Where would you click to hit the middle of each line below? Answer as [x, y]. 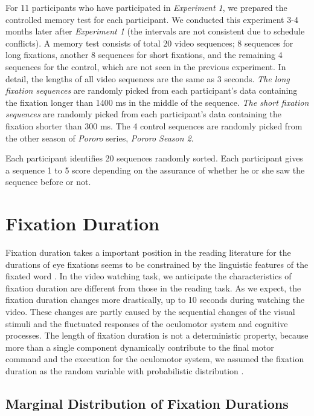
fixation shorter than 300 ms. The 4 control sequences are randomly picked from [154, 125]
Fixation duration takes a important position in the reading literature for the [148, 252]
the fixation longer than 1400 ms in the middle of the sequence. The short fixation [157, 102]
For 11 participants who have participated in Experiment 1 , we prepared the [146, 7]
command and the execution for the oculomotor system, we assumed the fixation [155, 359]
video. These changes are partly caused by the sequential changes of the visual [150, 311]
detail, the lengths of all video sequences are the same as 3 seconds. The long [148, 78]
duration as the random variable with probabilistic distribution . [125, 370]
